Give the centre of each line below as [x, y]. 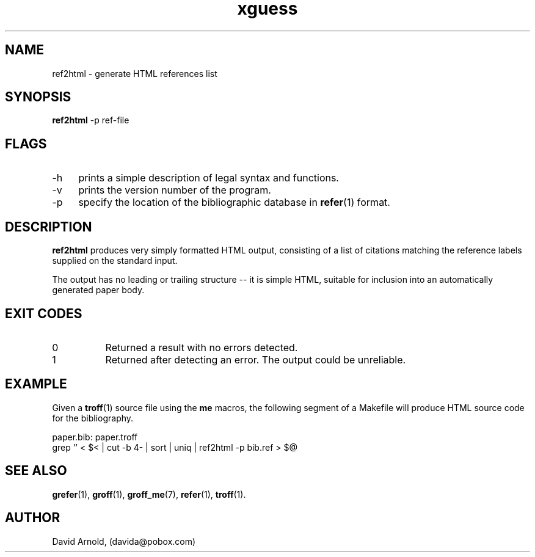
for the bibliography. [93, 418]
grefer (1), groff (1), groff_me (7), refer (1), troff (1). [149, 494]
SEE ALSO [36, 471]
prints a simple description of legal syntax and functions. [209, 178]
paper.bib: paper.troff [95, 437]
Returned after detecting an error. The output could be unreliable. [256, 359]
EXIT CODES [44, 313]
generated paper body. [98, 290]
